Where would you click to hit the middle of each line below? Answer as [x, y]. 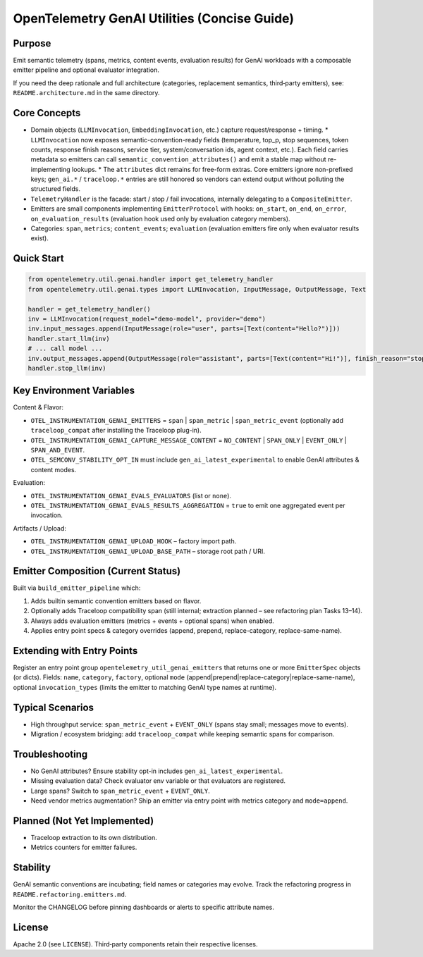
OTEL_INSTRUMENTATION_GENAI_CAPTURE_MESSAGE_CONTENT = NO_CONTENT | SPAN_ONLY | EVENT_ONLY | [189, 440]
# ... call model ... [65, 348]
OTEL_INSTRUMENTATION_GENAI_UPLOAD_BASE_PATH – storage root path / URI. [148, 551]
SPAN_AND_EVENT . [58, 450]
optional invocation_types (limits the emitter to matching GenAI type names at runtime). [145, 687]
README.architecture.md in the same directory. [86, 93]
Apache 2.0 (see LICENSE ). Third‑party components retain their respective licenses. [135, 944]
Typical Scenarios [54, 707]
